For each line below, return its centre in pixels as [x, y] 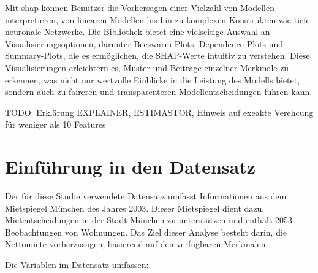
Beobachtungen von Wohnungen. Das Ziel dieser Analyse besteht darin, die [146, 232]
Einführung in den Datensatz [130, 167]
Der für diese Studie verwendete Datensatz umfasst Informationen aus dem [146, 196]
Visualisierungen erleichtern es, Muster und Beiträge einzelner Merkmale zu [147, 67]
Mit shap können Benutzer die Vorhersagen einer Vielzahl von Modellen [140, 7]
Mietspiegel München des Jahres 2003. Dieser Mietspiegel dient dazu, [135, 208]
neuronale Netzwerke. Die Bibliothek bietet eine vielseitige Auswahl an [138, 32]
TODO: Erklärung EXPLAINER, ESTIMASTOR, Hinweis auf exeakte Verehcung [159, 112]
